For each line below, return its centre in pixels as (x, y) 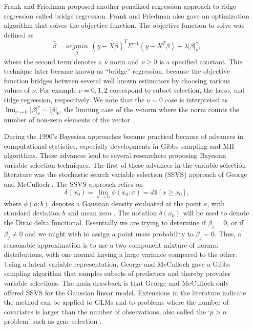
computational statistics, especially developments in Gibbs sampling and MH (119, 145)
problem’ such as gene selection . (53, 321)
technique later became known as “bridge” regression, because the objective (117, 71)
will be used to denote (216, 213)
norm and (125, 61)
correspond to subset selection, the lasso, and (177, 90)
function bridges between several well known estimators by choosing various (117, 80)
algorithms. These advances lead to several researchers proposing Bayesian (115, 155)
